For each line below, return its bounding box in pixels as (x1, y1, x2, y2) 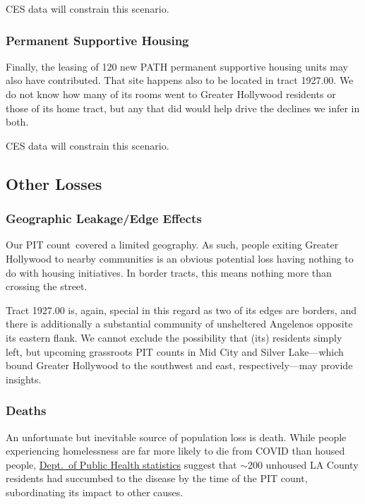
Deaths (6, 402, 47, 419)
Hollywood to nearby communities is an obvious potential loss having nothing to (6, 251, 354, 265)
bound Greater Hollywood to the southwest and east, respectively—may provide (6, 358, 353, 373)
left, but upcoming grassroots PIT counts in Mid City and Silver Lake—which (6, 344, 344, 359)
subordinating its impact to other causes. (6, 484, 184, 499)
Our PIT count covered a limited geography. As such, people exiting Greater (6, 237, 339, 252)
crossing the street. (6, 279, 88, 294)
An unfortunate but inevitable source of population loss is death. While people (6, 429, 347, 444)
